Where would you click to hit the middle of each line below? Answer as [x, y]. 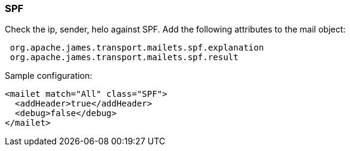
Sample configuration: [49, 76]
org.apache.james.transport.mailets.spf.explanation [137, 48]
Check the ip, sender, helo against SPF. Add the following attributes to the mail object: [175, 29]
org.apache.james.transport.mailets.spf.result [124, 57]
